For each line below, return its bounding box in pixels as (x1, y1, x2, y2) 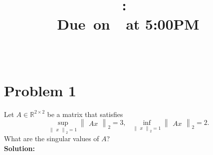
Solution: (4, 143, 35, 154)
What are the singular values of (4, 133, 99, 144)
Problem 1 (4, 80, 76, 100)
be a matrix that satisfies (47, 109, 123, 119)
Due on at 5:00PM (57, 14, 200, 34)
